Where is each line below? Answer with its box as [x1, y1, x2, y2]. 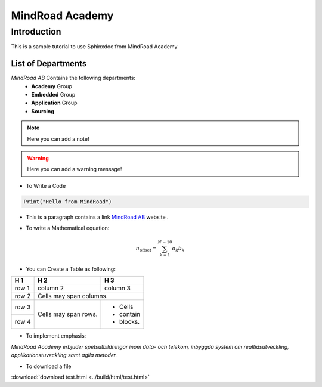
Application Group [31, 99, 78, 107]
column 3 [104, 284, 131, 292]
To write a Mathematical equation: [26, 224, 110, 232]
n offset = [135, 245, 157, 253]
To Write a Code [26, 182, 66, 189]
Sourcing [31, 107, 55, 114]
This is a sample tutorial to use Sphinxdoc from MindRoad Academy [11, 43, 178, 50]
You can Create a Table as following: [26, 265, 116, 273]
